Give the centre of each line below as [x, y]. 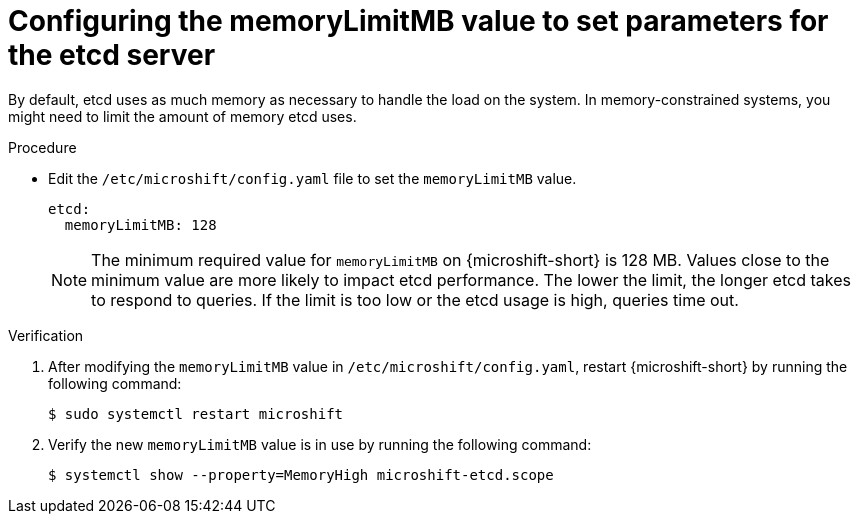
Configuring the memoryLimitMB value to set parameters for [418, 21]
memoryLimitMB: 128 [140, 224]
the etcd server [112, 55]
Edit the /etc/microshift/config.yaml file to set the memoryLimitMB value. [312, 178]
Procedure [42, 147]
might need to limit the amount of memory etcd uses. [182, 116]
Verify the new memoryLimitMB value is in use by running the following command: [320, 444]
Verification [46, 335]
